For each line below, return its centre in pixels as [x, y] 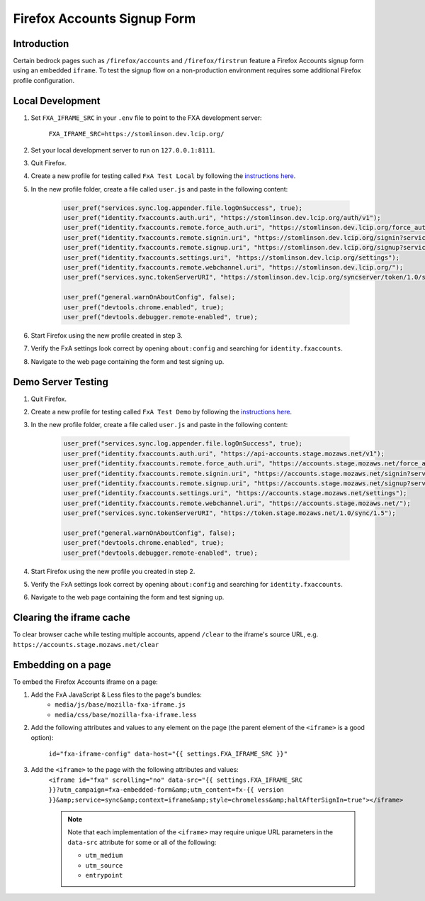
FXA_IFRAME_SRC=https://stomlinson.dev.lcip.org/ [136, 134]
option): [42, 737]
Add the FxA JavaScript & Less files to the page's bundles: [116, 695]
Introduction [41, 44]
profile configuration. [44, 80]
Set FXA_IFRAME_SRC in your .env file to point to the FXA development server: [146, 118]
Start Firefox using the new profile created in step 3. [107, 335]
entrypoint [104, 875]
